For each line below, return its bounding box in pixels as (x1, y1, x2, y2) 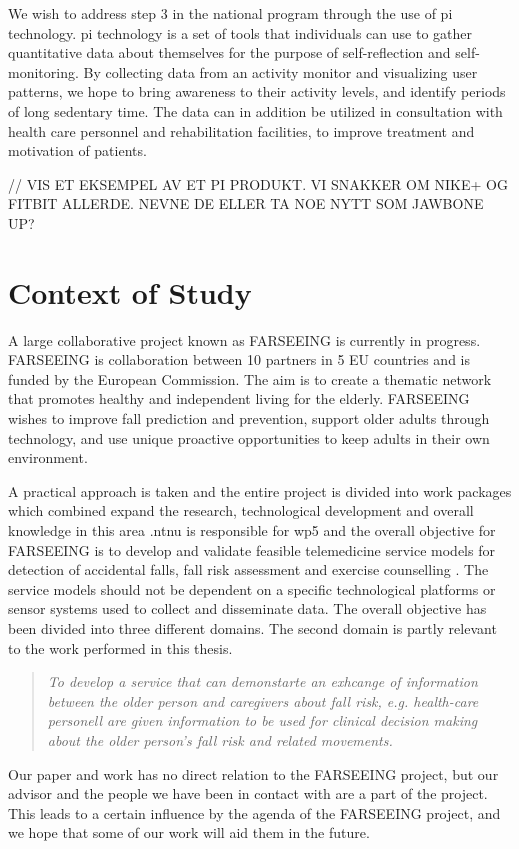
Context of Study (8, 271, 252, 312)
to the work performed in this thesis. (8, 637, 233, 658)
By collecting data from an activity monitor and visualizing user (83, 61, 478, 82)
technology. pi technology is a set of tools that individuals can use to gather (8, 22, 473, 43)
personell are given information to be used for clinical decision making (47, 710, 478, 731)
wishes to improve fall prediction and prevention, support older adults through (8, 408, 490, 429)
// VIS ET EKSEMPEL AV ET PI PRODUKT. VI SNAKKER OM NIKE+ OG (8, 173, 508, 194)
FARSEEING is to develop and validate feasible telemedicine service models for (8, 539, 495, 560)
